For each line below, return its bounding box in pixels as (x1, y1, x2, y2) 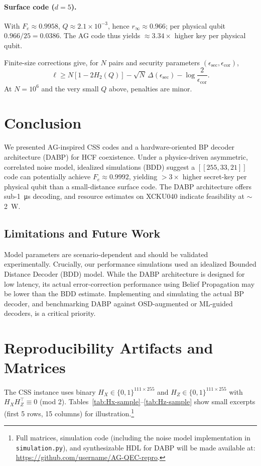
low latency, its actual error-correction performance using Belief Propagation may (4, 278, 255, 289)
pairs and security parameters (108, 57, 200, 67)
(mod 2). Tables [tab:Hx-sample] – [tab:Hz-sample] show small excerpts (39, 396, 255, 407)
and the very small (41, 83, 99, 93)
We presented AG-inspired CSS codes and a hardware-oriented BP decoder (4, 142, 235, 152)
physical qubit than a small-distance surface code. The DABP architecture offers (4, 181, 252, 191)
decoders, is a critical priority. (4, 308, 96, 318)
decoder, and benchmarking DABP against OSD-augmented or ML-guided (4, 298, 233, 308)
